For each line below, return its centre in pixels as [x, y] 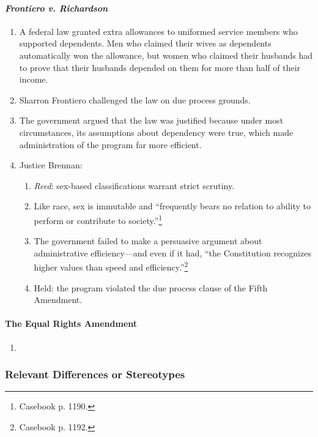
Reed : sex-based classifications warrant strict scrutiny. [134, 185]
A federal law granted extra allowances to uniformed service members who [158, 31]
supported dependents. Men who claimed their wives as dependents [145, 43]
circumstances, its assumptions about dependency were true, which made [156, 132]
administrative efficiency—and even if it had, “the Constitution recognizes [172, 252]
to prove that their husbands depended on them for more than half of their [160, 67]
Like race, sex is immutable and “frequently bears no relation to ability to [172, 206]
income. [34, 79]
